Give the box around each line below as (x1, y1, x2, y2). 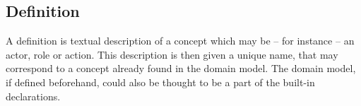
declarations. (6, 88, 61, 103)
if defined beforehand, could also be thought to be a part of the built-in (6, 74, 315, 89)
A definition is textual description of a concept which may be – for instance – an (6, 33, 355, 48)
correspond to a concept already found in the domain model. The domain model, (6, 61, 356, 76)
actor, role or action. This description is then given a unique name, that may (6, 47, 338, 61)
